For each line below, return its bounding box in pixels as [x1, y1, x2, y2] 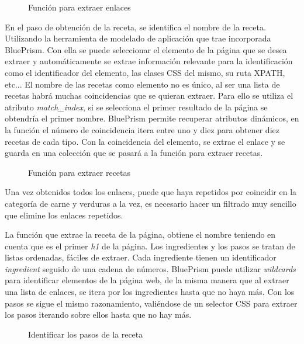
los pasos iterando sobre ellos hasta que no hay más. [5, 308, 192, 321]
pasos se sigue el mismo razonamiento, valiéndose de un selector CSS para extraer [5, 297, 298, 309]
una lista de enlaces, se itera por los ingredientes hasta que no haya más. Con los [5, 286, 295, 298]
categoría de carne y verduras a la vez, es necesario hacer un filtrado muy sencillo [5, 197, 296, 209]
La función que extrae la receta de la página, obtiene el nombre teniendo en [5, 228, 276, 241]
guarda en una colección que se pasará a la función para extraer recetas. [5, 147, 263, 159]
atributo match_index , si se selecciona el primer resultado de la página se [5, 100, 268, 113]
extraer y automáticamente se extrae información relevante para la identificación [5, 55, 293, 67]
